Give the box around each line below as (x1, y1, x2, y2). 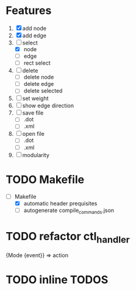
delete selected (23, 87, 63, 94)
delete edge (23, 80, 54, 88)
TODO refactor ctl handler (5, 229, 131, 246)
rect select (23, 59, 51, 67)
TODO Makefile (5, 172, 85, 186)
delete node (23, 74, 54, 81)
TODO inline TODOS (5, 273, 109, 287)
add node (22, 24, 47, 32)
